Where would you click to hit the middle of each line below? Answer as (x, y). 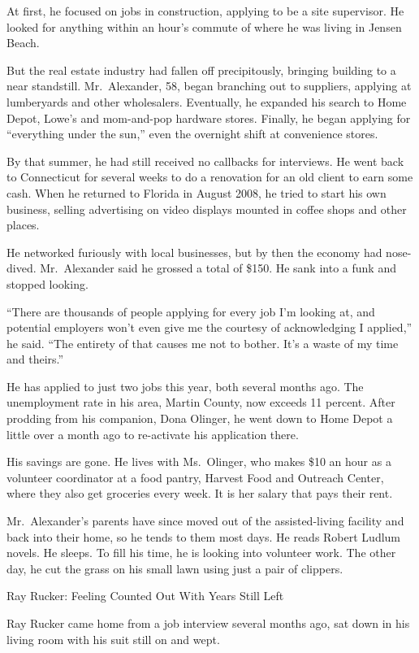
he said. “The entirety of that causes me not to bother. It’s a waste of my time (203, 343)
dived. (22, 268)
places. (23, 225)
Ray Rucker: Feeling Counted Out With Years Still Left (145, 596)
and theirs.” (35, 359)
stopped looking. (48, 283)
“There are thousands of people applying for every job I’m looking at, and (191, 311)
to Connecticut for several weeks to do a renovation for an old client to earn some (210, 177)
